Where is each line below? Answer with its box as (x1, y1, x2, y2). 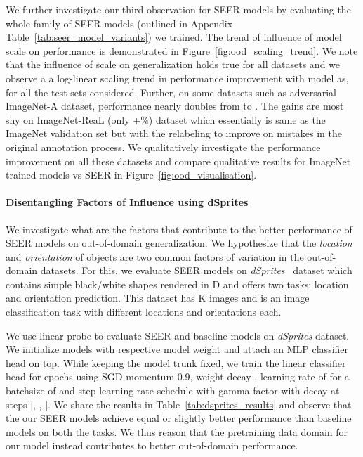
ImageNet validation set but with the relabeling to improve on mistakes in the (6, 126, 343, 141)
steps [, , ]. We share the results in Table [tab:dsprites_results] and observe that (6, 397, 352, 411)
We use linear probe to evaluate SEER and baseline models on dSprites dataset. (6, 328, 350, 342)
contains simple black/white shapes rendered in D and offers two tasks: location (6, 276, 349, 291)
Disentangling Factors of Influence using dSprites (6, 195, 249, 210)
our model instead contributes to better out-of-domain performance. (6, 438, 298, 453)
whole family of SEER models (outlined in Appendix (6, 15, 233, 30)
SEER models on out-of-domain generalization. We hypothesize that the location (6, 236, 352, 250)
